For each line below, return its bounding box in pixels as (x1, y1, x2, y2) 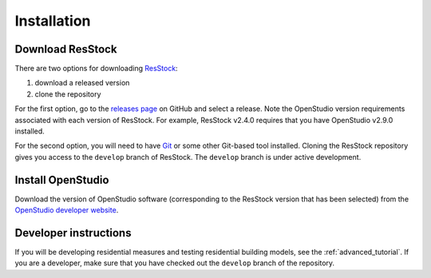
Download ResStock (14, 42, 117, 56)
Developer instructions (14, 226, 132, 240)
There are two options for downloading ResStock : (14, 64, 179, 73)
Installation (14, 12, 91, 30)
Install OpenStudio (14, 173, 109, 187)
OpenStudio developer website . (14, 205, 119, 215)
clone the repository (34, 89, 101, 99)
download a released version (34, 78, 130, 88)
